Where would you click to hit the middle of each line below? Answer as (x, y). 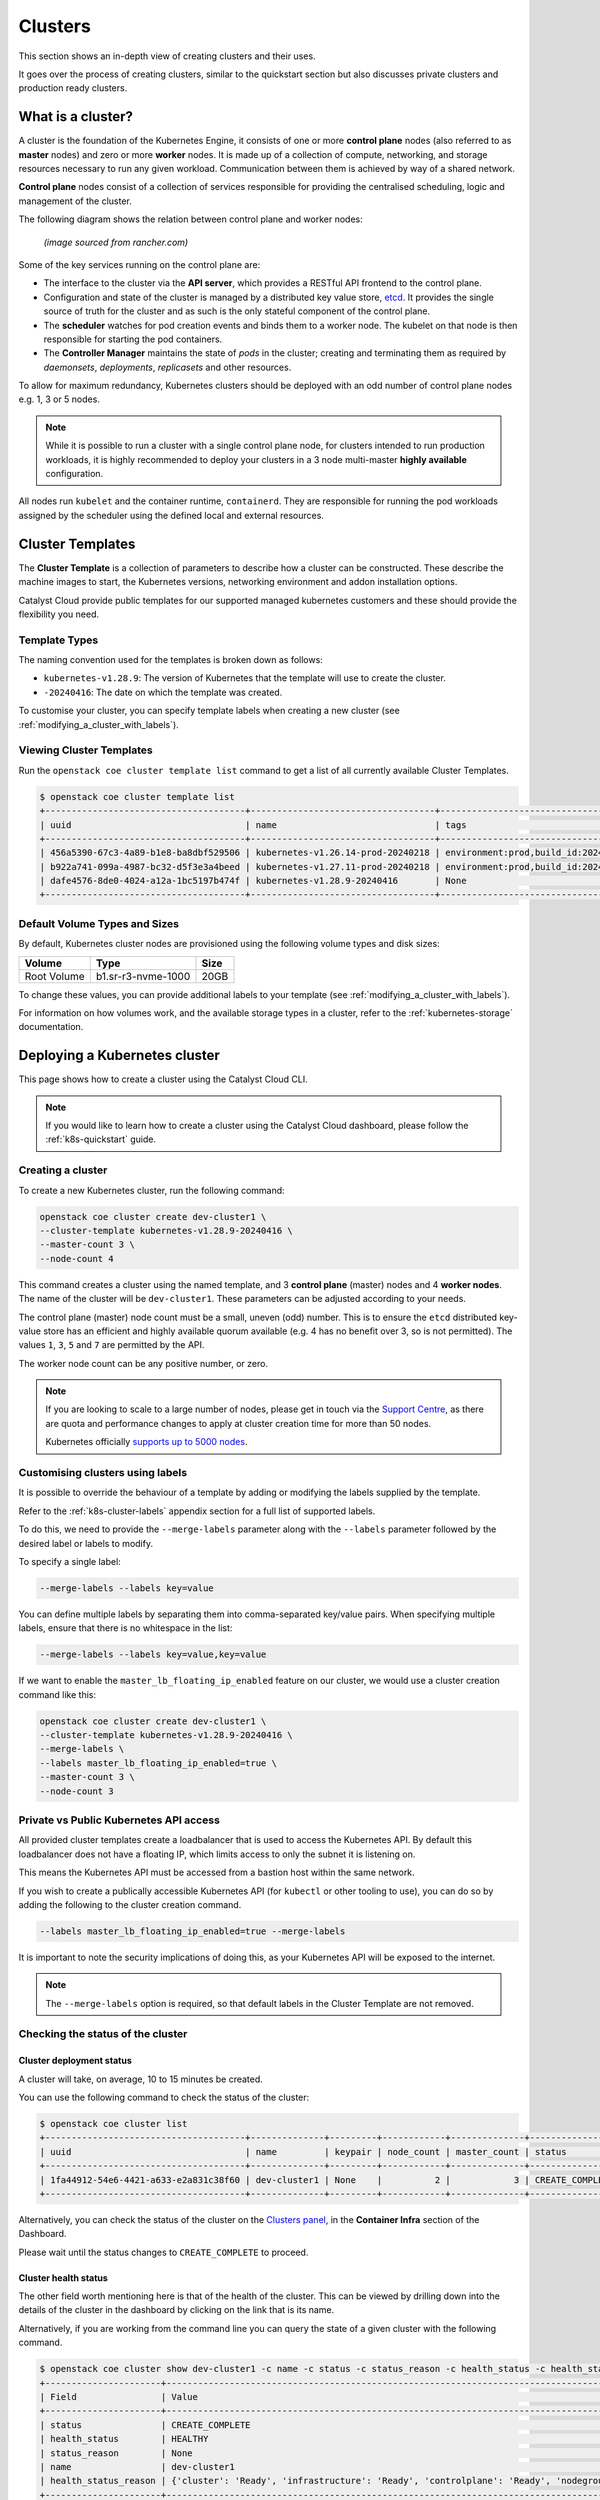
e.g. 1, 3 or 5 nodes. (59, 399)
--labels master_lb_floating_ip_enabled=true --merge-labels (192, 1931)
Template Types (58, 640)
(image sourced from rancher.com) (116, 242)
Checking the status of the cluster (103, 2034)
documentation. (51, 1027)
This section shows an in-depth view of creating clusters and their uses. (167, 56)
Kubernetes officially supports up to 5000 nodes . (146, 1442)
